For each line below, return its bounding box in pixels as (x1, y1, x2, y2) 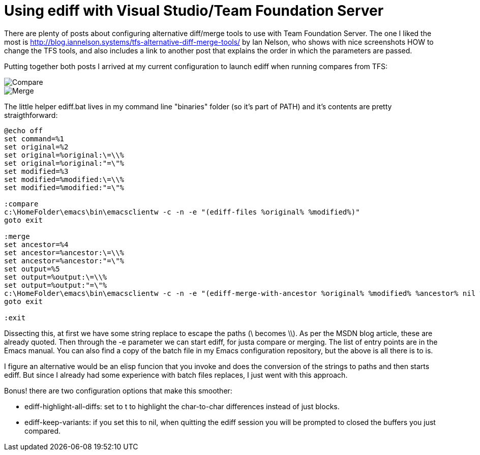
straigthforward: (4, 110, 58, 119)
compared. (24, 426, 61, 435)
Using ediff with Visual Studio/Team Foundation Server (4, 2, 384, 19)
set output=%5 (4, 264, 60, 273)
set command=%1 (4, 134, 65, 143)
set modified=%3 (4, 167, 69, 175)
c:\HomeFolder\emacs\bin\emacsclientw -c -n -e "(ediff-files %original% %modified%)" (4, 207, 360, 216)
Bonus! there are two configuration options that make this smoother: (4, 386, 232, 395)
